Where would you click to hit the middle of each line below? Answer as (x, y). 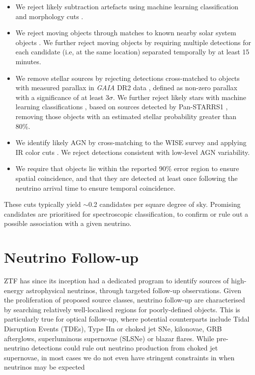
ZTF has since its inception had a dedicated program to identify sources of (116, 280)
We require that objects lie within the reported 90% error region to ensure (127, 168)
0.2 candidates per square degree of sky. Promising (164, 204)
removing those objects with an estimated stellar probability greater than (126, 116)
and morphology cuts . (49, 16)
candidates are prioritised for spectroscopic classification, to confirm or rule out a (126, 213)
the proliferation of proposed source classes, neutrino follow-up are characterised (125, 300)
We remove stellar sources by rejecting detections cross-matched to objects (127, 78)
